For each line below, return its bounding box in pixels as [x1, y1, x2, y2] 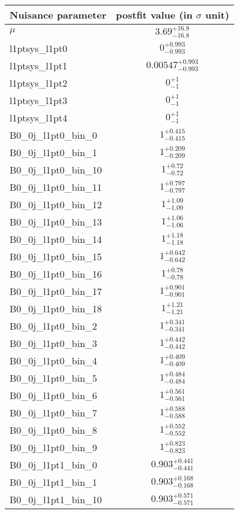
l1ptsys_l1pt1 [10, 58, 68, 72]
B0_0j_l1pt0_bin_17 [10, 284, 102, 298]
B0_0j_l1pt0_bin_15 [10, 249, 102, 263]
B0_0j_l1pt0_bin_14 [10, 232, 102, 246]
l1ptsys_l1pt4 [10, 110, 68, 124]
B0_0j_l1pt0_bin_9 [10, 440, 98, 454]
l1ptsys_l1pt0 [10, 41, 68, 55]
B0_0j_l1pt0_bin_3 [10, 336, 98, 350]
